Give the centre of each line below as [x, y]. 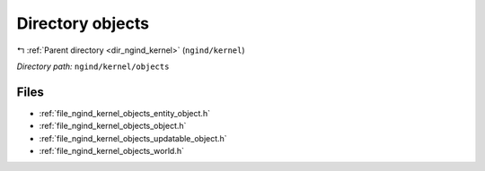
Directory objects [83, 23]
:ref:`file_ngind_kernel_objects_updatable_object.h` [133, 138]
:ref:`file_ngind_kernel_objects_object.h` [113, 126]
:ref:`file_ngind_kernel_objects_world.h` [111, 151]
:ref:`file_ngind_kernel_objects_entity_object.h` [125, 113]
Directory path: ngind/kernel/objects [93, 66]
